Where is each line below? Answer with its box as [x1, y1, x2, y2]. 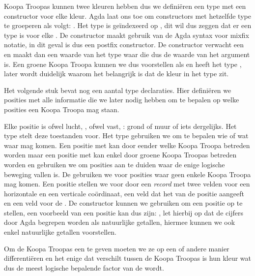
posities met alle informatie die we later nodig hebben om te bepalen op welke [4, 94, 239, 105]
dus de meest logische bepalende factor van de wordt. [4, 262, 164, 273]
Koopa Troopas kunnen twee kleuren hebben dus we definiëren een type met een [4, 1, 246, 11]
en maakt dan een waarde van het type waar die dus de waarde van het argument [4, 49, 250, 59]
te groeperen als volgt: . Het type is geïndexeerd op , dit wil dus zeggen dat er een [4, 20, 252, 31]
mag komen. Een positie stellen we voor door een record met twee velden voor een [4, 179, 250, 189]
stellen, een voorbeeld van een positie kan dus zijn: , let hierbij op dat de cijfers [4, 207, 243, 217]
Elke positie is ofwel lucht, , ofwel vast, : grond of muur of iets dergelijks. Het [4, 121, 237, 131]
